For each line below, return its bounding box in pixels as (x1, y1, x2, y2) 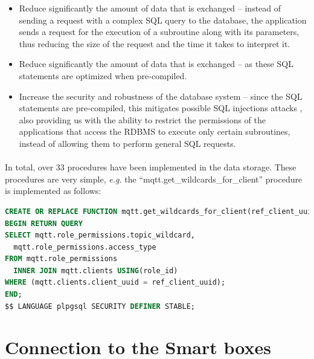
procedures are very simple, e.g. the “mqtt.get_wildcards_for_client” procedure (5, 172, 303, 185)
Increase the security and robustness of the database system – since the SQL (19, 89, 303, 102)
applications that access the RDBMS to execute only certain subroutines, (19, 125, 290, 138)
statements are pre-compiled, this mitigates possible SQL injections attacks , (19, 102, 303, 114)
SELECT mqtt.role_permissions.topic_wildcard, (5, 231, 195, 240)
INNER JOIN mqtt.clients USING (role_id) (13, 266, 178, 275)
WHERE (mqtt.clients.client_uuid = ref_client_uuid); (5, 278, 226, 287)
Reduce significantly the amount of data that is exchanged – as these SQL (19, 57, 293, 70)
